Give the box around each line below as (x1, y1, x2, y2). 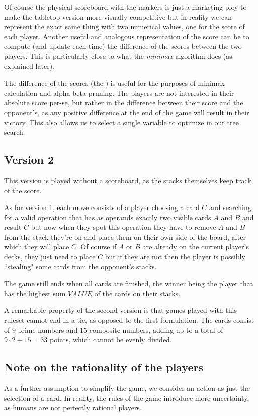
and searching (209, 202, 251, 213)
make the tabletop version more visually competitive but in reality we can (4, 11, 232, 22)
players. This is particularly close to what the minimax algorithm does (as (4, 50, 232, 61)
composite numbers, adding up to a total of (89, 324, 223, 335)
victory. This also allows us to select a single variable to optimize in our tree (4, 117, 239, 127)
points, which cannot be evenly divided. (50, 334, 172, 345)
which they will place (4, 241, 69, 252)
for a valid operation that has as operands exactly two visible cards (4, 212, 211, 222)
